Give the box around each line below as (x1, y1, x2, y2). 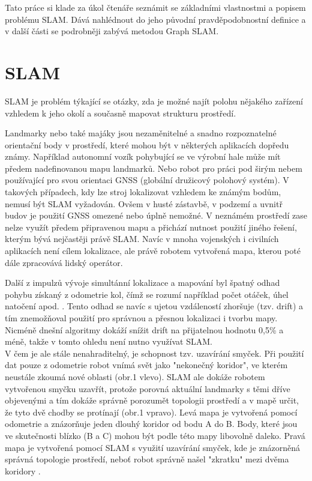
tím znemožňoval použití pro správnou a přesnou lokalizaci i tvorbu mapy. (5, 312, 278, 324)
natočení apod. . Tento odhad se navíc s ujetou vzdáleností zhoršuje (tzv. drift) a (5, 300, 304, 312)
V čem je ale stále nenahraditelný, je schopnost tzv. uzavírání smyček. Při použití (5, 346, 304, 359)
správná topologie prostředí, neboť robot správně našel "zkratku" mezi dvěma (5, 453, 289, 465)
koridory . (5, 464, 41, 477)
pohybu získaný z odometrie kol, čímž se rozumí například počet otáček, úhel (5, 288, 289, 300)
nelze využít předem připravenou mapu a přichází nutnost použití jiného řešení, (5, 220, 297, 233)
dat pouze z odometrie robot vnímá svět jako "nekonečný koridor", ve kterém (5, 358, 288, 371)
